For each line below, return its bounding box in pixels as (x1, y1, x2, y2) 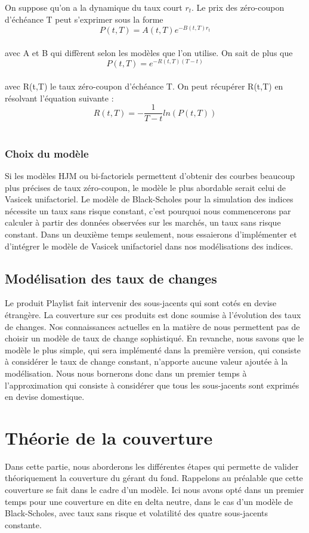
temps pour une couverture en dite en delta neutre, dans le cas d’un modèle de (5, 495, 293, 507)
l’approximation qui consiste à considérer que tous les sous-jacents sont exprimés (5, 378, 299, 391)
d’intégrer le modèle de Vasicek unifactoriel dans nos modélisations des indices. (5, 239, 293, 252)
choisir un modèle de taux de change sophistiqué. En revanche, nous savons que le (5, 332, 304, 344)
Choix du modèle (5, 146, 89, 161)
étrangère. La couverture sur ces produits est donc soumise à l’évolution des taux (5, 309, 301, 321)
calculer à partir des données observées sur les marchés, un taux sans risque (5, 216, 281, 229)
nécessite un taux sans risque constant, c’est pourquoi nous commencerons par (5, 204, 291, 217)
